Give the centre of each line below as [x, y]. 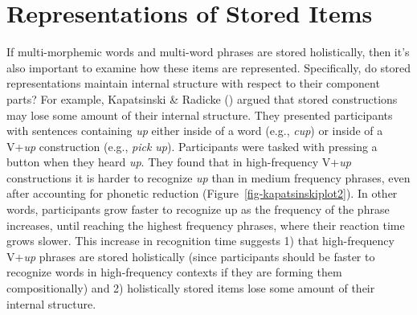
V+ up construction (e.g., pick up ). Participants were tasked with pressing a [192, 146]
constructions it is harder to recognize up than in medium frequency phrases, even [208, 177]
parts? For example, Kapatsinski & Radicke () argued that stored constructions [202, 98]
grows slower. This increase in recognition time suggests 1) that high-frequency [200, 241]
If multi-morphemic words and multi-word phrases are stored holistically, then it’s [208, 52]
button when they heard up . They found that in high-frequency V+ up [179, 162]
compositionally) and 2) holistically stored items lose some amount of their [191, 288]
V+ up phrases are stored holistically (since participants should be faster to [191, 256]
